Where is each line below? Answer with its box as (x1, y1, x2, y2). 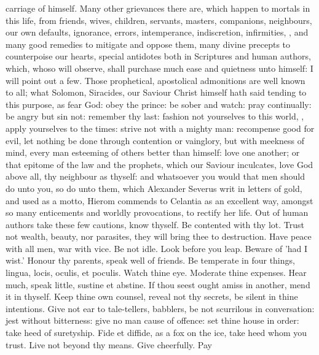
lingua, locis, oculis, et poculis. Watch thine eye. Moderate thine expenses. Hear (6, 266, 307, 279)
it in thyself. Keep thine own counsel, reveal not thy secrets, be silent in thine (6, 290, 298, 303)
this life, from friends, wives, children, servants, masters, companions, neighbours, (6, 13, 312, 26)
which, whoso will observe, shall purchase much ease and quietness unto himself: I (6, 61, 313, 74)
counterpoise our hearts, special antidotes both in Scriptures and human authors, (6, 50, 311, 63)
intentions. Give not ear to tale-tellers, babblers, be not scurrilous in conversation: (6, 302, 315, 315)
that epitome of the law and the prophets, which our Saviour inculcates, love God (6, 158, 313, 170)
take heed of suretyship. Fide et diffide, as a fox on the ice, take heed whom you (6, 326, 307, 339)
